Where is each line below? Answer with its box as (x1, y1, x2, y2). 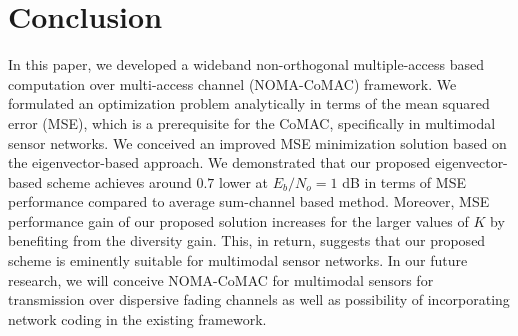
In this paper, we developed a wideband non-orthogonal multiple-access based (8, 54, 484, 75)
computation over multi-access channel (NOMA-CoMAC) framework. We (8, 73, 457, 94)
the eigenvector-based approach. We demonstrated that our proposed (8, 152, 431, 173)
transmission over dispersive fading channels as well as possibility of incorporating (8, 289, 510, 310)
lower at (219, 171, 269, 192)
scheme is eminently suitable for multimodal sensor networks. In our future (8, 250, 468, 271)
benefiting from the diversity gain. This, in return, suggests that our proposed (8, 230, 486, 251)
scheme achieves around (46, 171, 192, 192)
